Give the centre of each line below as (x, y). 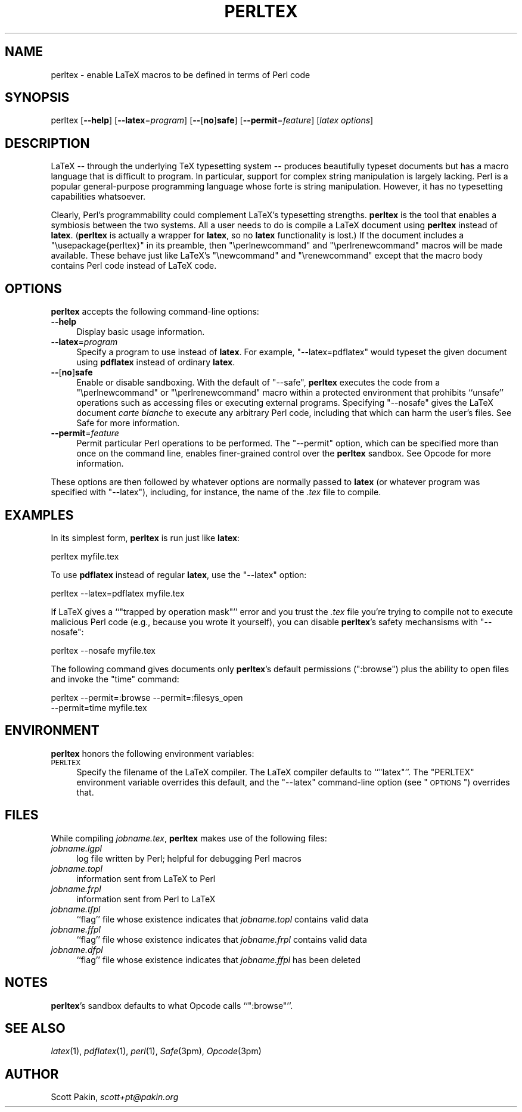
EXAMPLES (39, 515)
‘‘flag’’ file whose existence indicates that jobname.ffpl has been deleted (219, 959)
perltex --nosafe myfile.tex (103, 650)
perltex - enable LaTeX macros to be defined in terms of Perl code (181, 74)
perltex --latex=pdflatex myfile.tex (118, 593)
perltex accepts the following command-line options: (155, 312)
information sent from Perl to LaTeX (146, 899)
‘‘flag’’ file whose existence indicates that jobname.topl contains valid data (223, 919)
